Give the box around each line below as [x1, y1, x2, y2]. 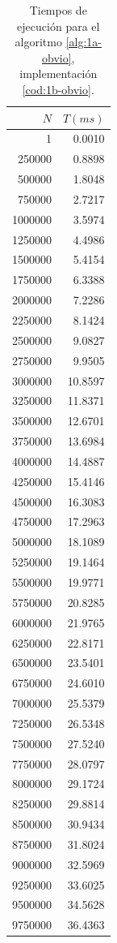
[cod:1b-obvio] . [22, 80, 94, 97]
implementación [19, 65, 98, 82]
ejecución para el [17, 17, 100, 34]
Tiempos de [29, 2, 87, 18]
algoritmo [15, 33, 62, 50]
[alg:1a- [65, 33, 102, 50]
